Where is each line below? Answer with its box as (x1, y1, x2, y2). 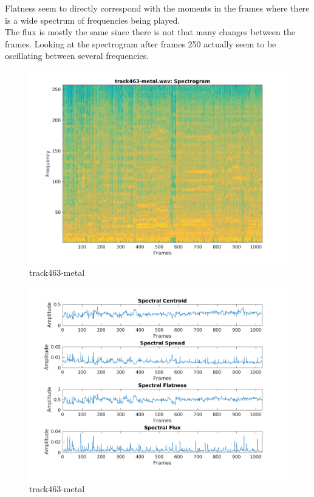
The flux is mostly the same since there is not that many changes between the (5, 26, 295, 38)
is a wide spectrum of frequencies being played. (5, 13, 180, 26)
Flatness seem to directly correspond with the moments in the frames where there (5, 2, 310, 14)
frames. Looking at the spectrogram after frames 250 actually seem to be (5, 37, 276, 50)
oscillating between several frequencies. (5, 49, 149, 62)
